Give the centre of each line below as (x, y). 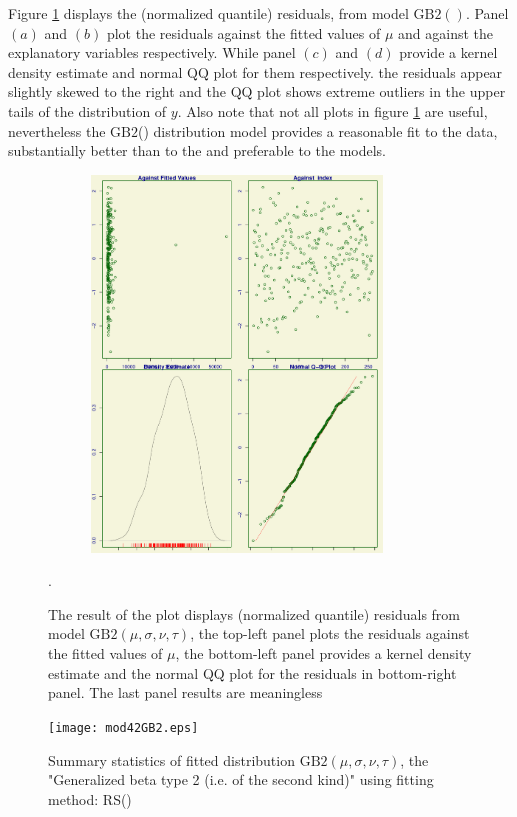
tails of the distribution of (87, 110)
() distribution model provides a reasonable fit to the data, (317, 130)
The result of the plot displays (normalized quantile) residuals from (254, 613)
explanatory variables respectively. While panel (152, 52)
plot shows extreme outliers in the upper (381, 91)
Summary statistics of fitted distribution (171, 759)
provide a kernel (448, 52)
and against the (446, 32)
